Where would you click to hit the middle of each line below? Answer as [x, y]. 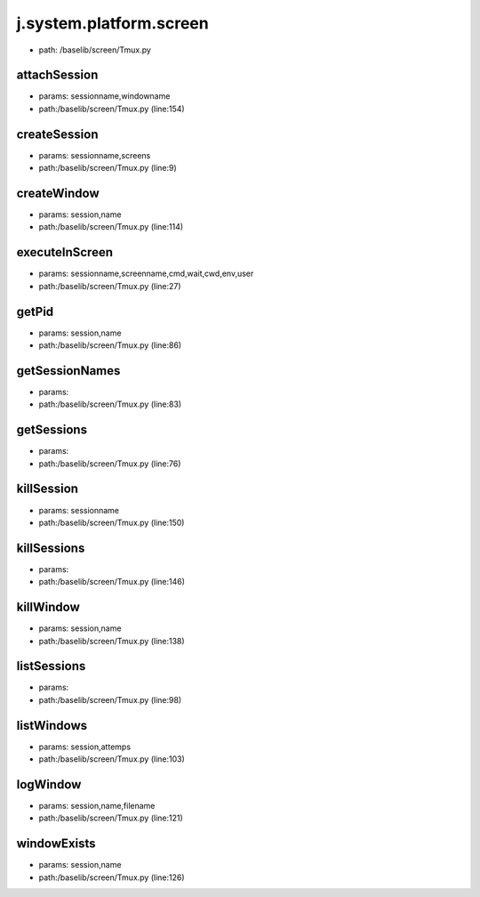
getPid [35, 311]
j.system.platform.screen [112, 23]
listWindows [52, 725]
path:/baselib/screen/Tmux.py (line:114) [111, 227]
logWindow [49, 784]
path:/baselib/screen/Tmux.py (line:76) [110, 464]
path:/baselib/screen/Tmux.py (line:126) [112, 877]
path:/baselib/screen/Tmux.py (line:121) [111, 818]
